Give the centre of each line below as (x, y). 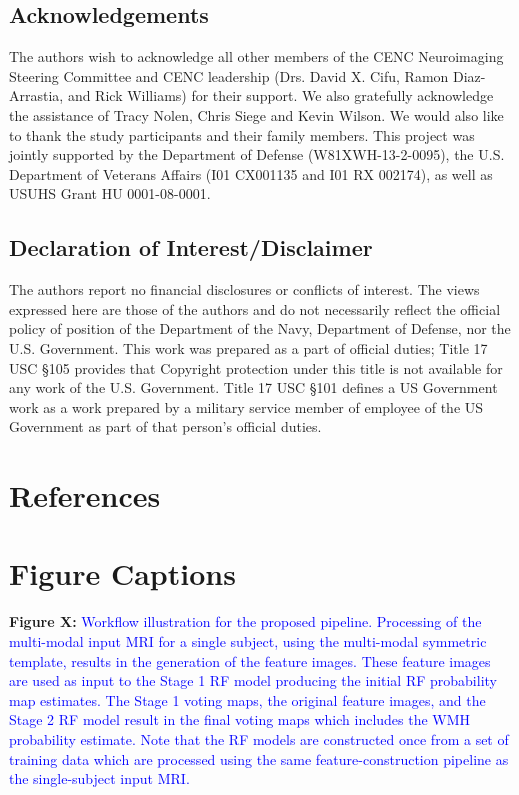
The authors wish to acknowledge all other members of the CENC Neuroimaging (256, 56)
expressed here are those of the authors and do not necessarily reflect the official (255, 308)
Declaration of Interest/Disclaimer (191, 247)
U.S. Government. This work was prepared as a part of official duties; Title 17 (248, 347)
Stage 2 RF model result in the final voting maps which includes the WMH (240, 719)
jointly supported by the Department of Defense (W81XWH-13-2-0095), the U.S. (257, 154)
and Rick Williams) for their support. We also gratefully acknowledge (280, 95)
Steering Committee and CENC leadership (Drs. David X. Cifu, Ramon (229, 75)
